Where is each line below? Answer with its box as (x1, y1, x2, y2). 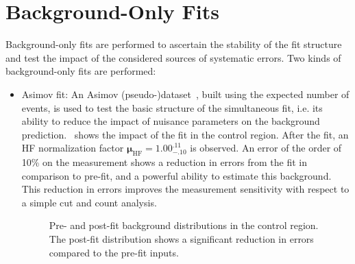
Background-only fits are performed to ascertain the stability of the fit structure (5, 37, 342, 51)
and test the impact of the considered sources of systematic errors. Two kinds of (5, 50, 341, 64)
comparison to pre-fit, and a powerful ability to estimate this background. (21, 168, 332, 182)
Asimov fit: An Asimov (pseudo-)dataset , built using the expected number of (21, 86, 350, 101)
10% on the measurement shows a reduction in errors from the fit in (21, 155, 308, 169)
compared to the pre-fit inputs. (49, 245, 179, 259)
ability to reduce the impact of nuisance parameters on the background (21, 114, 320, 128)
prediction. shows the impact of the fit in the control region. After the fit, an (21, 127, 349, 141)
